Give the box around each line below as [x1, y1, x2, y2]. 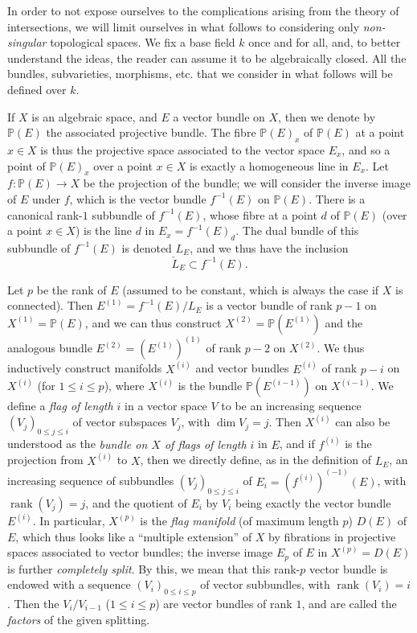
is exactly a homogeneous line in [189, 157, 349, 174]
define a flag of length [7, 397, 113, 414]
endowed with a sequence [7, 576, 131, 593]
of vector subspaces [72, 413, 167, 430]
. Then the [7, 594, 59, 611]
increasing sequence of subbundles [7, 472, 174, 489]
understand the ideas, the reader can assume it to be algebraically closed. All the [7, 49, 407, 66]
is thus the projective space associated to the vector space [40, 141, 325, 158]
